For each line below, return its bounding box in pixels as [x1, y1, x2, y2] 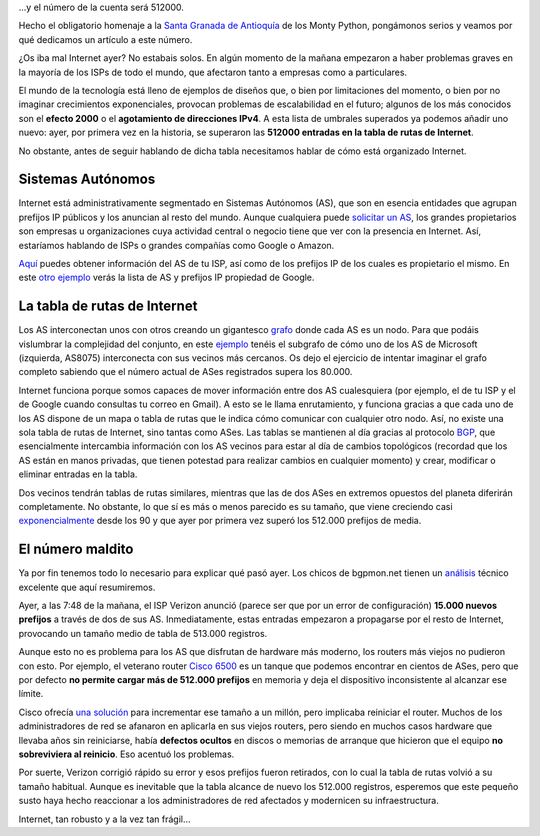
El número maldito [18, 541, 134, 558]
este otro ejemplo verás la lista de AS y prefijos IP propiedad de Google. [18, 271, 315, 284]
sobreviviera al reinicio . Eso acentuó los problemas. [18, 748, 235, 760]
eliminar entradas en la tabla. [18, 468, 138, 480]
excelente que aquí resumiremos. [18, 581, 156, 593]
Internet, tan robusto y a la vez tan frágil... [18, 813, 191, 825]
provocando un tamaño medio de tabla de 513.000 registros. [18, 627, 268, 639]
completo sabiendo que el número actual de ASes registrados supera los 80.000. [18, 366, 353, 378]
